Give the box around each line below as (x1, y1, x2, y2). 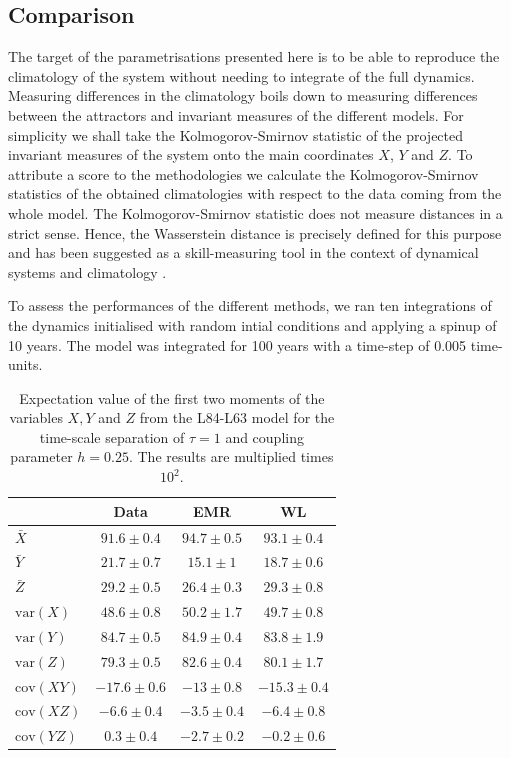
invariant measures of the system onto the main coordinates (8, 144, 374, 165)
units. (8, 354, 43, 375)
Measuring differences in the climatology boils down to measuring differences (8, 85, 478, 106)
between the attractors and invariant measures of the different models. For (8, 104, 464, 125)
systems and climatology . (8, 261, 167, 282)
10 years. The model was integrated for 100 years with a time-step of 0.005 (8, 334, 467, 355)
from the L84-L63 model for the (139, 407, 335, 428)
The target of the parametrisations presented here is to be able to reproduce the (8, 46, 500, 67)
